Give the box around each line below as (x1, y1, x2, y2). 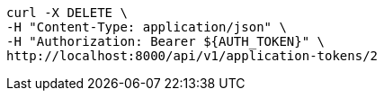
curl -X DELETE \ (6, 5, 128, 20)
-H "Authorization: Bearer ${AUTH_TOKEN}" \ (6, 34, 326, 49)
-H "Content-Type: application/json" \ (6, 20, 287, 34)
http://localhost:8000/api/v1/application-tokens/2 (6, 49, 379, 63)
